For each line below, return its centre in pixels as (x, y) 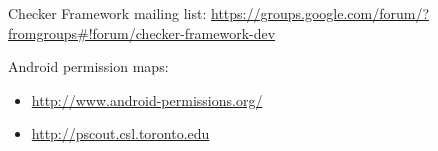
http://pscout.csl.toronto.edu (120, 133)
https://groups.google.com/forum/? (320, 13)
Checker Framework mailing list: (107, 13)
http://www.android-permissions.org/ (147, 99)
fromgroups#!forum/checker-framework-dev (142, 32)
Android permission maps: (88, 66)
